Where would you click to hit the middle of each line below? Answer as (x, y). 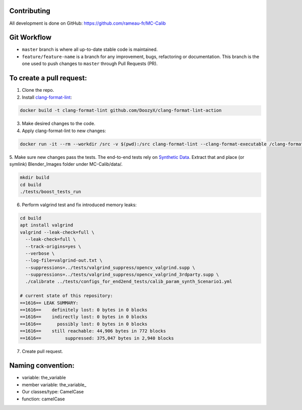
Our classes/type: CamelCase (53, 392)
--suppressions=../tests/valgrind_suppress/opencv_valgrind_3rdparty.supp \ (122, 275)
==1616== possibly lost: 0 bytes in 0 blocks (84, 324)
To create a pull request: (48, 78)
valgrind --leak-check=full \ (57, 232)
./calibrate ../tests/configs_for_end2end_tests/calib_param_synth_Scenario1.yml (129, 282)
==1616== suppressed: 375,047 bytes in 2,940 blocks (97, 338)
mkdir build (35, 178)
